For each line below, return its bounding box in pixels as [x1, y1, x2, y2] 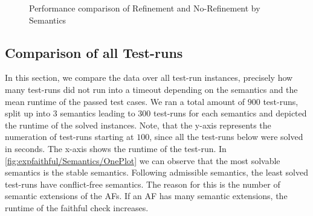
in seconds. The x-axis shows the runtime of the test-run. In [5, 142, 227, 154]
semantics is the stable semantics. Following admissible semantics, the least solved [5, 166, 308, 179]
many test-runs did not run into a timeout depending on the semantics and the [5, 83, 298, 95]
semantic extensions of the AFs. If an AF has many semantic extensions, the [5, 189, 288, 202]
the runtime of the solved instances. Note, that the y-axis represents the [5, 118, 271, 131]
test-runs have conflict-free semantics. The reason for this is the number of [5, 177, 280, 190]
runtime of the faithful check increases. [5, 201, 149, 214]
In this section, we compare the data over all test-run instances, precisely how [5, 71, 293, 84]
